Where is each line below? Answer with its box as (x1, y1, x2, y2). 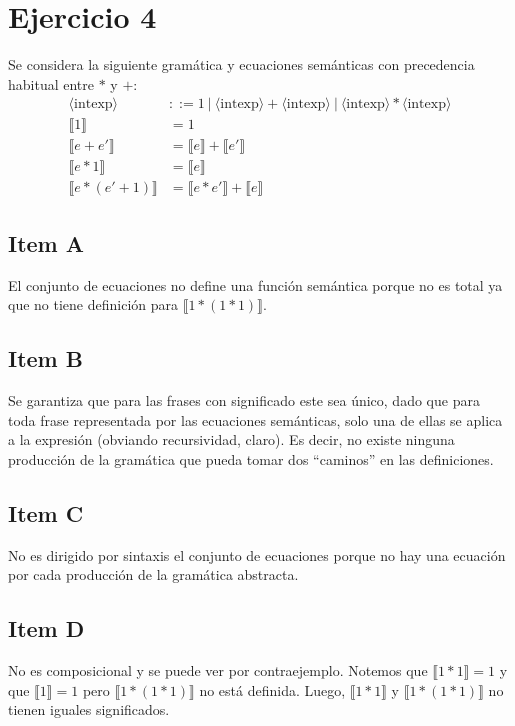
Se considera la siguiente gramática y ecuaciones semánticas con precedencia (8, 54, 475, 75)
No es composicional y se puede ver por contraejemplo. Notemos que (8, 660, 428, 681)
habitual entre (8, 73, 95, 94)
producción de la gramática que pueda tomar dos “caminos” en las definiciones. (8, 448, 494, 469)
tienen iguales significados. (8, 699, 170, 720)
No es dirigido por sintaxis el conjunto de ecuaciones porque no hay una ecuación (8, 544, 506, 565)
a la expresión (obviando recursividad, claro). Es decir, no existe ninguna (8, 429, 455, 450)
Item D (8, 613, 85, 644)
